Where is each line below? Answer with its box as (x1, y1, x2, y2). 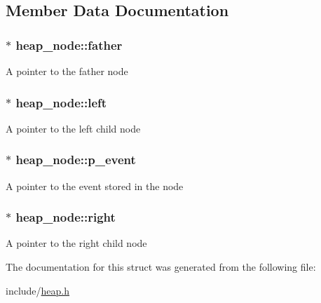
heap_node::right (15, 208, 116, 226)
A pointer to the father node (6, 64, 128, 78)
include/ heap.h (6, 283, 70, 297)
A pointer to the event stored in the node (6, 178, 184, 193)
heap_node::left (15, 93, 107, 111)
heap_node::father (15, 36, 123, 53)
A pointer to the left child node (6, 121, 141, 135)
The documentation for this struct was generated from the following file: (6, 260, 316, 274)
